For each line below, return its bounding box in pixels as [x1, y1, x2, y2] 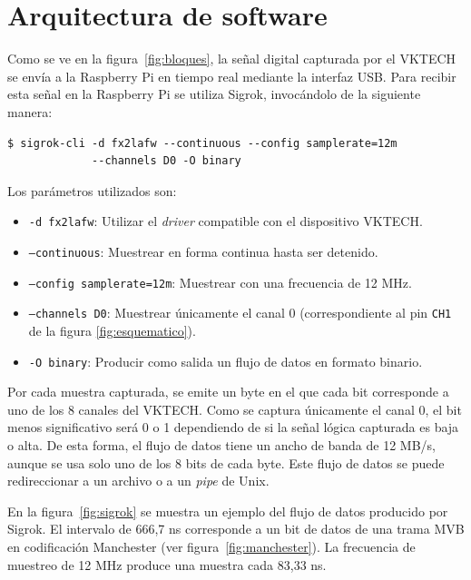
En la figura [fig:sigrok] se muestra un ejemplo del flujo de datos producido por [7, 501, 448, 520]
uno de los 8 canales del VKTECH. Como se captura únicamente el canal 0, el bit [7, 399, 462, 418]
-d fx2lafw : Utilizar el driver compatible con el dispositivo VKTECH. [28, 211, 423, 231]
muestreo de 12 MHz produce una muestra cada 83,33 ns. [7, 555, 327, 574]
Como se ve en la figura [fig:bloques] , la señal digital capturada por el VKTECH [7, 49, 456, 68]
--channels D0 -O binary [92, 154, 241, 168]
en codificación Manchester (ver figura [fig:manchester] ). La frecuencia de [7, 536, 416, 555]
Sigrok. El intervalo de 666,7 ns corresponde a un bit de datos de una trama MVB [7, 519, 465, 538]
